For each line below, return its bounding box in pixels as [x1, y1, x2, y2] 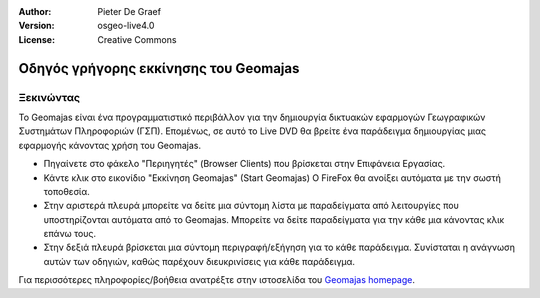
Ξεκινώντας [18, 90, 80, 104]
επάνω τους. [43, 228, 97, 240]
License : [18, 33, 55, 45]
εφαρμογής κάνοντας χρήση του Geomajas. [18, 139, 202, 151]
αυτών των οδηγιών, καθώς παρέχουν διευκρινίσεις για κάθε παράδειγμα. [43, 255, 355, 267]
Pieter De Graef [97, 6, 162, 17]
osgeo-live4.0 [97, 20, 155, 32]
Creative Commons [97, 33, 177, 45]
